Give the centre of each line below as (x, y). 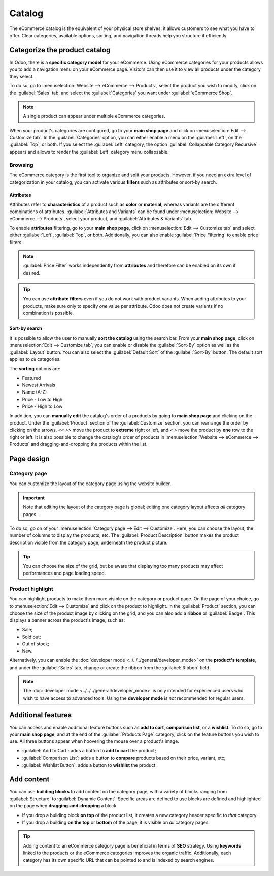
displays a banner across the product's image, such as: (67, 620)
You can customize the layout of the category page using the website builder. (90, 484)
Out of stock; (36, 644)
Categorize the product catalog (60, 50)
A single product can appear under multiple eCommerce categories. (94, 116)
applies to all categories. (35, 359)
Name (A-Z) (35, 392)
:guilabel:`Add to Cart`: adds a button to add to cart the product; (89, 750)
